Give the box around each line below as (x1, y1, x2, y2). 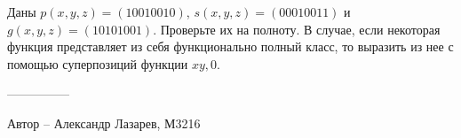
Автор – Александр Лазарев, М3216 (7, 113, 201, 132)
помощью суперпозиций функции (7, 54, 188, 73)
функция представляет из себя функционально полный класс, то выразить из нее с (7, 37, 454, 56)
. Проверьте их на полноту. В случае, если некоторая (153, 19, 441, 38)
